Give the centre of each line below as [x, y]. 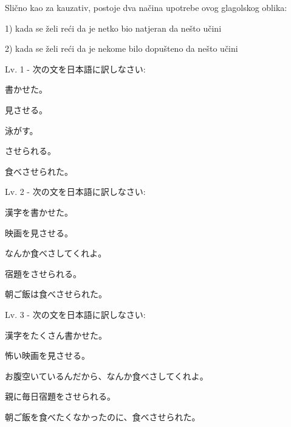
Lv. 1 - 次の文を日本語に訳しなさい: [75, 69]
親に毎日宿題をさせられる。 [60, 396]
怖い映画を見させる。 [47, 355]
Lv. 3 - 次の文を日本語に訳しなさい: [75, 314]
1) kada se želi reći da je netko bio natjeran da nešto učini [113, 28]
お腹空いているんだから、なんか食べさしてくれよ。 [107, 376]
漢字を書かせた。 [39, 212]
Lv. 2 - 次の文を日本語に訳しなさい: [75, 192]
